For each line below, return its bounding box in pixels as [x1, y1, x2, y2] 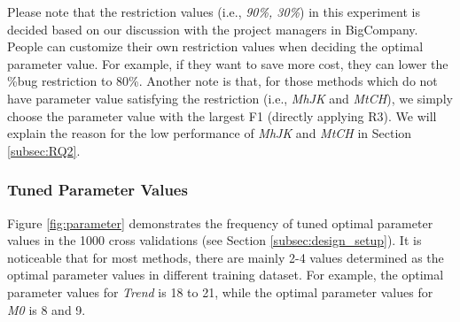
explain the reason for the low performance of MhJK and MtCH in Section [7, 124, 412, 142]
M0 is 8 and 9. [7, 300, 86, 318]
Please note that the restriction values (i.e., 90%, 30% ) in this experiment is [7, 3, 420, 20]
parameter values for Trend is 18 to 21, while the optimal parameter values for [7, 282, 433, 301]
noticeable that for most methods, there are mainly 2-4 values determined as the [7, 248, 444, 266]
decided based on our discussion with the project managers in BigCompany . [7, 19, 418, 38]
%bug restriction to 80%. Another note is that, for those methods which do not [7, 72, 438, 90]
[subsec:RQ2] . [7, 141, 81, 159]
